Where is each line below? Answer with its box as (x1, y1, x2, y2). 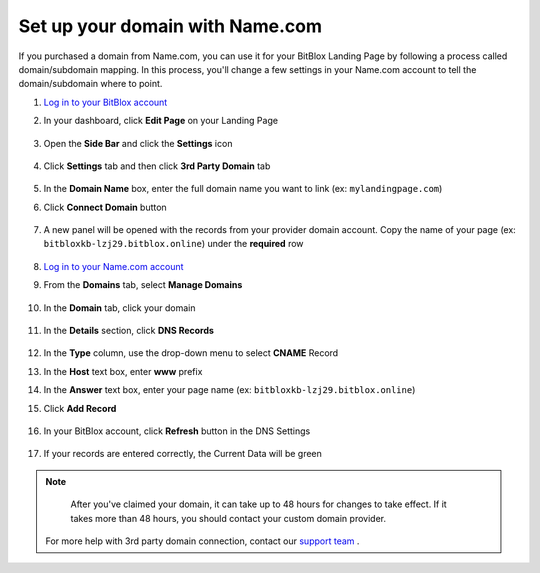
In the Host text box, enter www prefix (43, 365, 203, 377)
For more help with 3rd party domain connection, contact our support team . (45, 535, 360, 547)
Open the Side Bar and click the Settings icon (43, 137, 233, 149)
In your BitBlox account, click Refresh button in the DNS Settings (43, 425, 311, 437)
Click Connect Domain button (43, 201, 167, 213)
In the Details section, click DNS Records (43, 325, 215, 337)
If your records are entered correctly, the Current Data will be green (43, 448, 322, 460)
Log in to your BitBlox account (43, 96, 168, 108)
